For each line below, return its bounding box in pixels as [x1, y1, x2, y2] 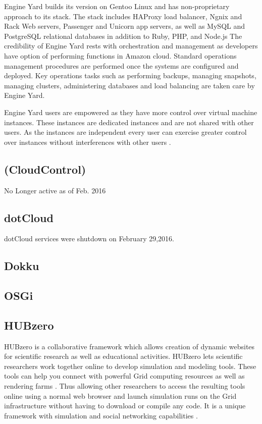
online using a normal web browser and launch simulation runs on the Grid [4, 390, 237, 401]
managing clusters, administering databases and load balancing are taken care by [4, 80, 255, 90]
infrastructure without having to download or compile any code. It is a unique [4, 400, 246, 411]
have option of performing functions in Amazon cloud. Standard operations [4, 50, 237, 61]
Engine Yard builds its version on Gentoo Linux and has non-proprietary [4, 1, 230, 11]
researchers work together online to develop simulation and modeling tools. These [4, 360, 256, 371]
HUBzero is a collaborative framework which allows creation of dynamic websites [4, 341, 255, 351]
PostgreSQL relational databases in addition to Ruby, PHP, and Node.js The [4, 30, 242, 41]
